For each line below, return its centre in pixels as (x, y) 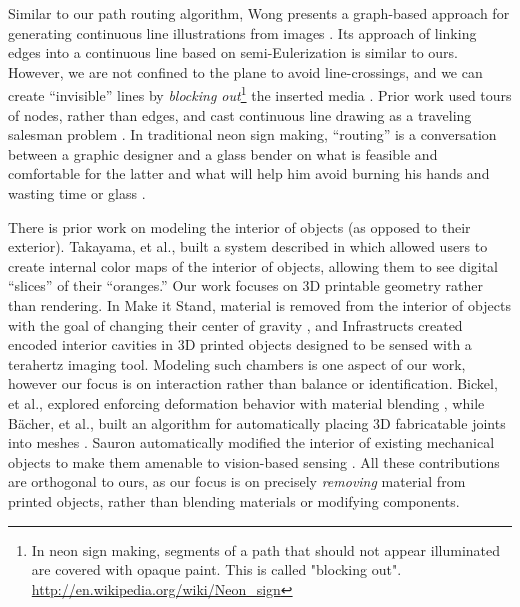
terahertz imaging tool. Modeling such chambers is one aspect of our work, (237, 363)
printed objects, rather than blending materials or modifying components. (234, 500)
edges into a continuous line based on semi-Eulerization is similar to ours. (233, 52)
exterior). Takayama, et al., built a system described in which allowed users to (248, 246)
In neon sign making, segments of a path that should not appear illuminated (266, 549)
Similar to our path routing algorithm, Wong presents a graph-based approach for (259, 13)
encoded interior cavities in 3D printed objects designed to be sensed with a (240, 344)
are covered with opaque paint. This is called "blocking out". (216, 569)
